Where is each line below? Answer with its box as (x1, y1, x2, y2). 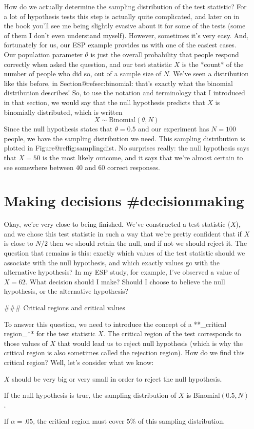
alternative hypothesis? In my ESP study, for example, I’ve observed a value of (4, 267, 240, 277)
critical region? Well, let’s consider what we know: (4, 357, 154, 367)
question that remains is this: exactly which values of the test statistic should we (4, 248, 245, 257)
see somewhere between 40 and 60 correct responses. (4, 162, 160, 172)
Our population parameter (4, 49, 83, 59)
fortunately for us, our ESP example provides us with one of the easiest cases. (4, 40, 236, 50)
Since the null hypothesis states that (4, 124, 113, 134)
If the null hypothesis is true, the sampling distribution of (4, 390, 176, 400)
